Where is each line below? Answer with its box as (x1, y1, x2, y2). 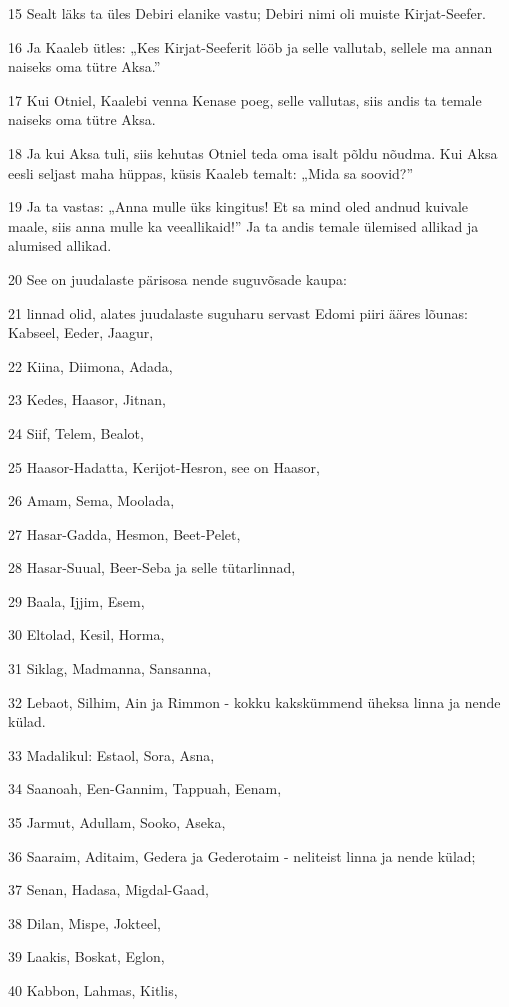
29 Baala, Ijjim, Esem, (8, 590, 145, 611)
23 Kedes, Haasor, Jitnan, (8, 389, 166, 410)
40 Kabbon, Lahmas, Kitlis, (8, 980, 178, 1000)
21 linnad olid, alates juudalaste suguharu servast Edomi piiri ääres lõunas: (8, 302, 468, 323)
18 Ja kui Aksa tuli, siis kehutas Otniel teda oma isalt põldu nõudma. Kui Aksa (8, 142, 498, 163)
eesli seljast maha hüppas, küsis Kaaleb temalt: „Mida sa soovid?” (8, 162, 414, 183)
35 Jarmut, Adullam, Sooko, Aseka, (8, 812, 226, 833)
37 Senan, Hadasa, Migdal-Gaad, (8, 879, 209, 900)
